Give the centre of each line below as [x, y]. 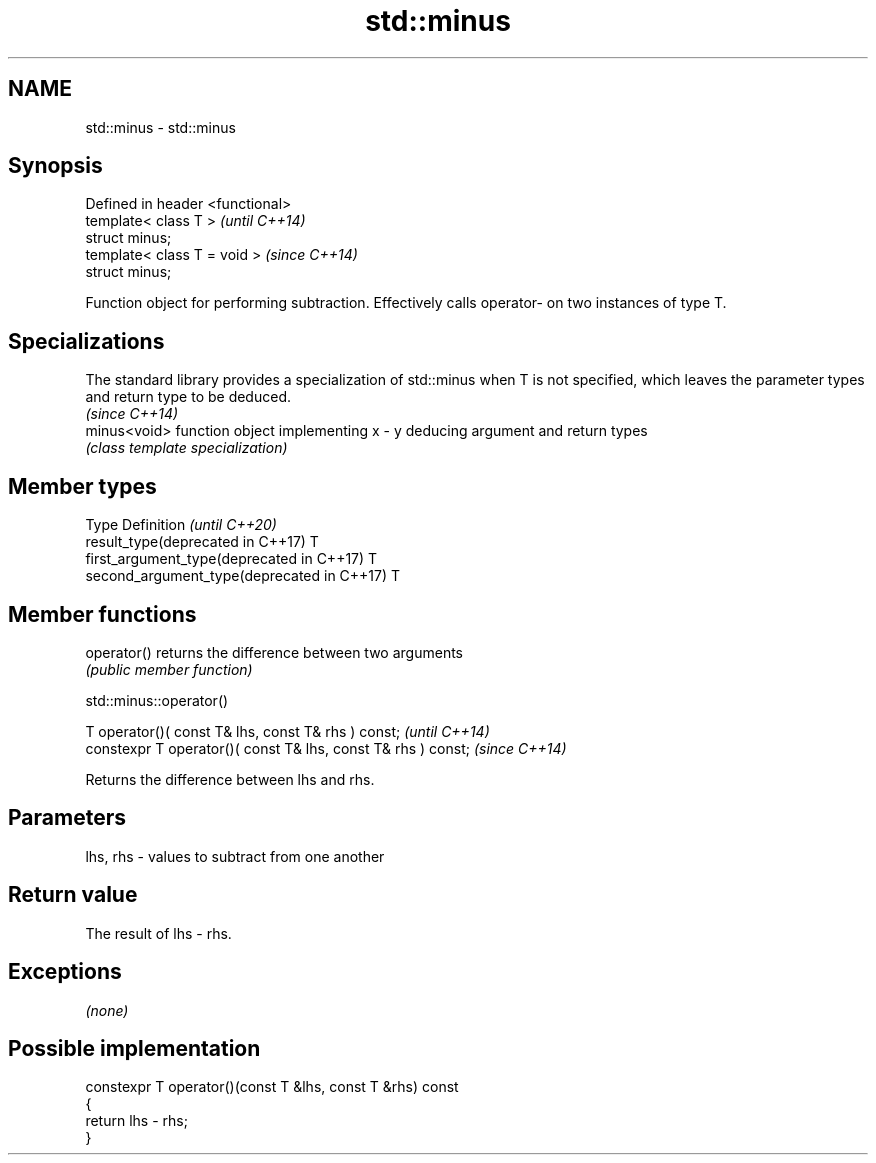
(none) [107, 1010]
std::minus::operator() [157, 700]
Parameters [67, 818]
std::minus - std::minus [160, 127]
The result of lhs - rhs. [158, 933]
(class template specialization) [186, 448]
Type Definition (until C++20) [181, 525]
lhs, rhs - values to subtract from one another [235, 856]
